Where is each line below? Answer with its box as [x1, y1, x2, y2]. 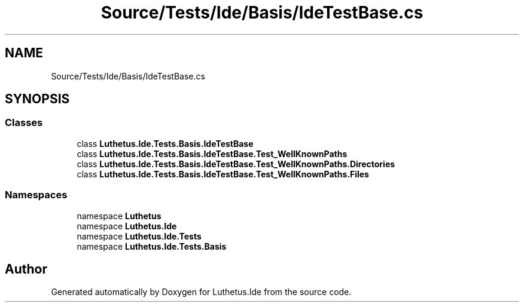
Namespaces [5, 189, 68, 201]
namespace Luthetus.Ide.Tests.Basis [77, 241, 227, 251]
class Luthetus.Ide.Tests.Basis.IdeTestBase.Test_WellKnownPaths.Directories [77, 158, 395, 169]
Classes [5, 116, 43, 129]
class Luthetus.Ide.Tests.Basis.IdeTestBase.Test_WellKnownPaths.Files [77, 168, 369, 179]
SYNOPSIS [5, 91, 70, 107]
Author [5, 261, 47, 277]
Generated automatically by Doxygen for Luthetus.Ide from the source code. [51, 287, 352, 297]
